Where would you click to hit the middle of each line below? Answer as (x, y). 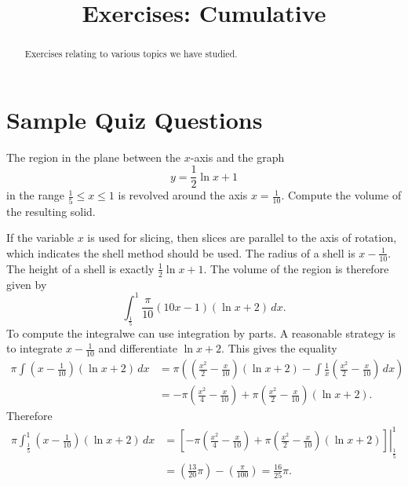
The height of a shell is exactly (80, 268)
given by (27, 284)
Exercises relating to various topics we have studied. (131, 54)
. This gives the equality (279, 348)
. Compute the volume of (341, 195)
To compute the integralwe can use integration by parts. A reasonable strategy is (201, 333)
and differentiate (138, 348)
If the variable (40, 238)
